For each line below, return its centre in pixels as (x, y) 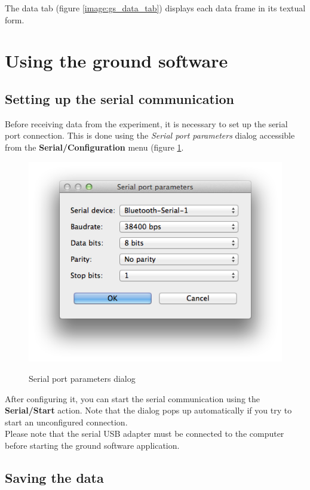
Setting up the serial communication (119, 98)
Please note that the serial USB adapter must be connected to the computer (145, 434)
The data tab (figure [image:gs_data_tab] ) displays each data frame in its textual (155, 8)
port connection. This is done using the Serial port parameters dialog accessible (150, 135)
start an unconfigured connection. (66, 422)
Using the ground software (116, 61)
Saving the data (54, 477)
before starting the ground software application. (92, 445)
